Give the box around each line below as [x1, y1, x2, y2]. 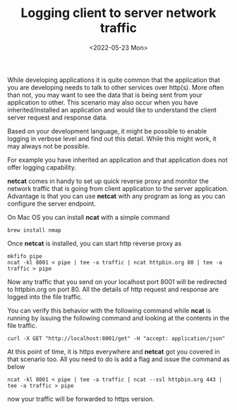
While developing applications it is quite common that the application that [7, 76, 221, 84]
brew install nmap [7, 226, 61, 234]
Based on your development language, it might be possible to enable [7, 127, 207, 135]
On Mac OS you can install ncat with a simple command [7, 213, 171, 221]
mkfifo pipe [7, 252, 42, 259]
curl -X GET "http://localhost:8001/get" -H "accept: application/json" [7, 334, 226, 342]
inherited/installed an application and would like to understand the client [7, 105, 217, 114]
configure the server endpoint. [7, 199, 97, 208]
